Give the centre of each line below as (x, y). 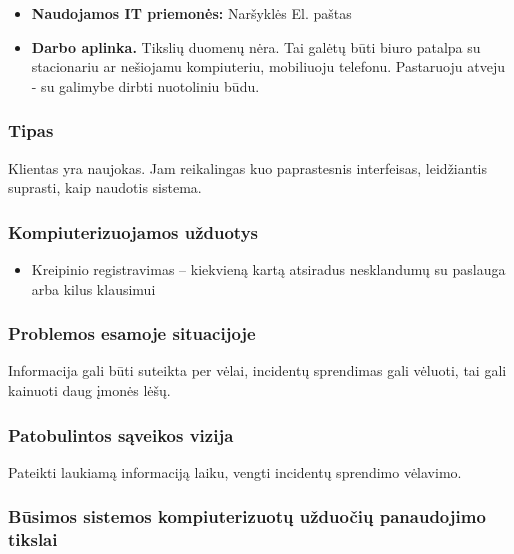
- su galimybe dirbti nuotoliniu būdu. (145, 85)
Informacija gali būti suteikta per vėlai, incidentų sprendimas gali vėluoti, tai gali (257, 370)
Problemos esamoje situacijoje (132, 333)
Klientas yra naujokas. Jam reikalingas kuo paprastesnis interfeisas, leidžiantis (248, 167)
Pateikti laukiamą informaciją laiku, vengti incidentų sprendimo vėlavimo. (235, 471)
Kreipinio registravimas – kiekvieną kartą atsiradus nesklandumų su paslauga (268, 269)
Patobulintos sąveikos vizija (121, 434)
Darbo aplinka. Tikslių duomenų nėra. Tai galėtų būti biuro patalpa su (256, 46)
